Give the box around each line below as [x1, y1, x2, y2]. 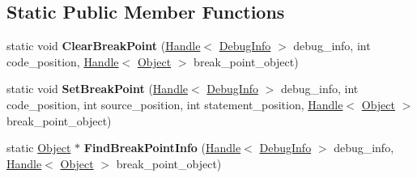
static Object [6, 139, 71, 156]
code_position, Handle [6, 53, 119, 70]
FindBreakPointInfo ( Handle [83, 139, 241, 156]
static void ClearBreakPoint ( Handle [6, 37, 201, 54]
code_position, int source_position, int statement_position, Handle [6, 95, 343, 112]
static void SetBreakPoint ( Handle [6, 80, 189, 97]
